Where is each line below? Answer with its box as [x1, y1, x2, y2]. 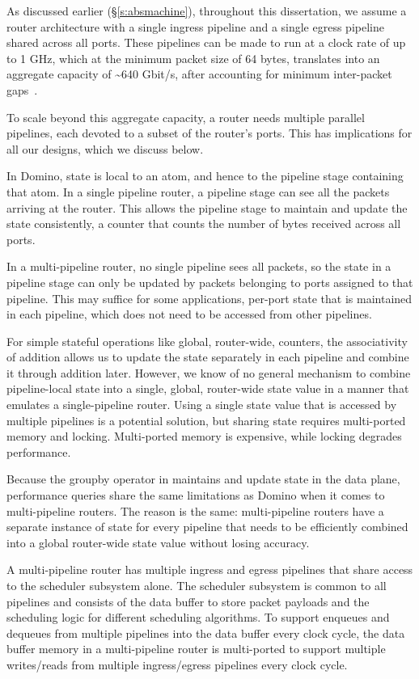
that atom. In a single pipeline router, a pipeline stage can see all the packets [6, 183, 390, 200]
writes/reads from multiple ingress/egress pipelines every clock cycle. [6, 656, 348, 673]
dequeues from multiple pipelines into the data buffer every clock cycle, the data [6, 624, 405, 641]
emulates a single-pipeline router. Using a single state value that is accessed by [6, 396, 397, 413]
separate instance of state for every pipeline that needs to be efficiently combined [6, 518, 408, 535]
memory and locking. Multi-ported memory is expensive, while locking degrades [6, 428, 402, 445]
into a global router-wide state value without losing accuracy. [6, 533, 310, 550]
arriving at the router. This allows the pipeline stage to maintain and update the [6, 199, 408, 216]
